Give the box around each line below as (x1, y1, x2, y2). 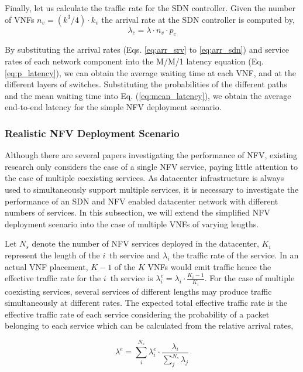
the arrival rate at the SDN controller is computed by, (101, 13, 295, 25)
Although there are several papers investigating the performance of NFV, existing (5, 149, 298, 161)
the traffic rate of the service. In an (172, 248, 299, 261)
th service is (110, 272, 153, 284)
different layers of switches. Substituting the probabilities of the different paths (5, 78, 287, 90)
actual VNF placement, (5, 260, 88, 272)
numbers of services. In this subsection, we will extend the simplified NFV (5, 206, 270, 219)
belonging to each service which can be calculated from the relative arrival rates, (5, 319, 294, 332)
